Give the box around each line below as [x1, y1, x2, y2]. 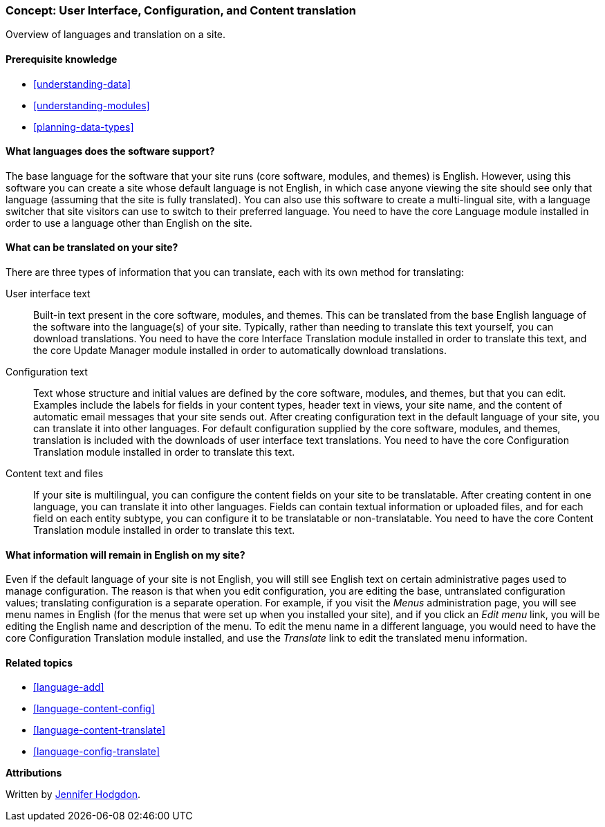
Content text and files [6, 467, 104, 480]
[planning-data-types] [33, 120, 134, 133]
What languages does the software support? [6, 145, 215, 158]
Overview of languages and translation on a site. [6, 28, 226, 41]
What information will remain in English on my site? [6, 548, 245, 561]
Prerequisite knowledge [6, 53, 118, 65]
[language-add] [33, 681, 104, 694]
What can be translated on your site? [6, 241, 178, 254]
